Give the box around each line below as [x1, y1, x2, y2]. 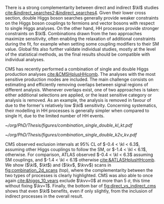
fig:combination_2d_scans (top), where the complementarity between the [5, 167, 153, 173]
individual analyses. [5, 57, 45, 62]
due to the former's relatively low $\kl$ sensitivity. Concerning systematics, [5, 103, 158, 108]
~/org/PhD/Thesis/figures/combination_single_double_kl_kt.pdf [5, 122, 133, 128]
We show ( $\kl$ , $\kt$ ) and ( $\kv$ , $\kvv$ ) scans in [5, 162, 112, 168]
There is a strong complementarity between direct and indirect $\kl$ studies [5, 5, 159, 10]
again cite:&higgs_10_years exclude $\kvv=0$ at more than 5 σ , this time [5, 178, 150, 183]
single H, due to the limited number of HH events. [5, 113, 105, 118]
